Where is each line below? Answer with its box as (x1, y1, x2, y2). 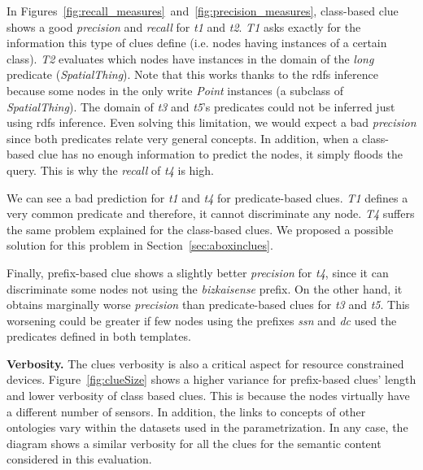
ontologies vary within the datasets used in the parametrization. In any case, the (7, 419, 408, 436)
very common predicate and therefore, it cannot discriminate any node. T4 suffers (7, 205, 415, 222)
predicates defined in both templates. (7, 328, 191, 345)
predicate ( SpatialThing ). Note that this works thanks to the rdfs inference (7, 66, 378, 83)
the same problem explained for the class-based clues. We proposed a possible (7, 220, 394, 237)
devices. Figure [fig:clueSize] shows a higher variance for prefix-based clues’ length (7, 371, 416, 388)
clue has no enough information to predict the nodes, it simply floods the (37, 146, 403, 163)
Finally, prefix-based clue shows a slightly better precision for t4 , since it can (7, 263, 389, 281)
